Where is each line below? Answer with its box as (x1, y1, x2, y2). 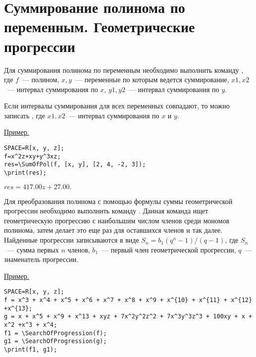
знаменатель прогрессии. (4, 254, 79, 264)
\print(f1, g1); (4, 346, 57, 354)
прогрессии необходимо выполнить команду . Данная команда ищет (4, 205, 208, 216)
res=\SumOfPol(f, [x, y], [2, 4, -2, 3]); (4, 161, 146, 168)
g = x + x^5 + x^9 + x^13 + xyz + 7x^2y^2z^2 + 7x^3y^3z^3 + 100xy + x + (4, 313, 253, 320)
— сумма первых (7, 244, 59, 255)
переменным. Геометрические (4, 16, 195, 37)
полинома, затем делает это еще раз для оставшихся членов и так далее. (4, 225, 223, 235)
